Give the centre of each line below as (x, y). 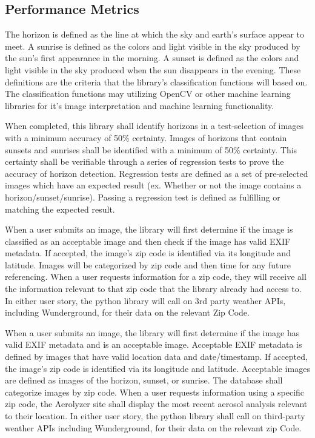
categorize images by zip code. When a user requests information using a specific (155, 392)
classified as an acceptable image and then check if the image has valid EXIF (148, 241)
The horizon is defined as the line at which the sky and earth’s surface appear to (155, 34)
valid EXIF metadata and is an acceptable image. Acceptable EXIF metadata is (154, 344)
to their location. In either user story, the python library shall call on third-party (155, 416)
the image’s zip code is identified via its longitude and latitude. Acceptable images (157, 368)
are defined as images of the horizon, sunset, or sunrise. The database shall (144, 380)
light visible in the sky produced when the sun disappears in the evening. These (153, 69)
